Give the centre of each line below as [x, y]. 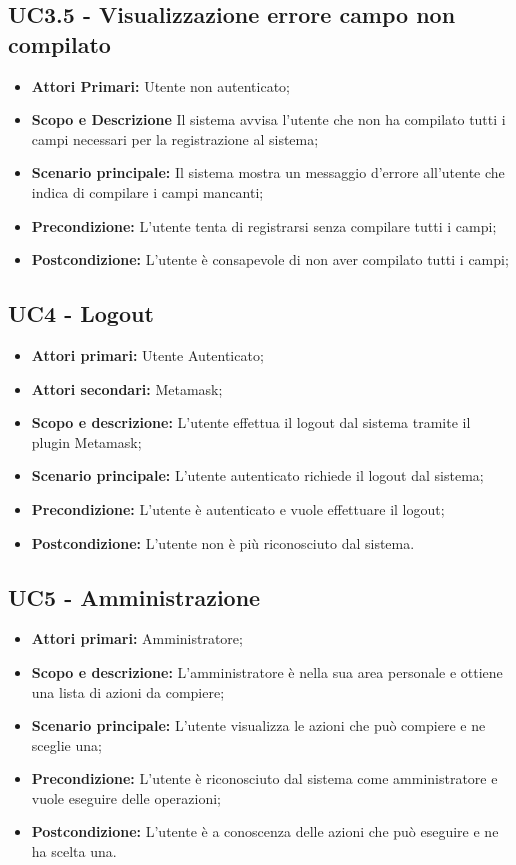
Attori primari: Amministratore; [137, 638]
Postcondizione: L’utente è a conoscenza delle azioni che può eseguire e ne [265, 831]
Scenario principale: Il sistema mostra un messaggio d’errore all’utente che [268, 172]
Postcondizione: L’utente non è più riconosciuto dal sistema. [223, 542]
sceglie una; [66, 744]
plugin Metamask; [86, 441]
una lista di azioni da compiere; [128, 691]
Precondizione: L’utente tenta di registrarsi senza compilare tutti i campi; [264, 225]
